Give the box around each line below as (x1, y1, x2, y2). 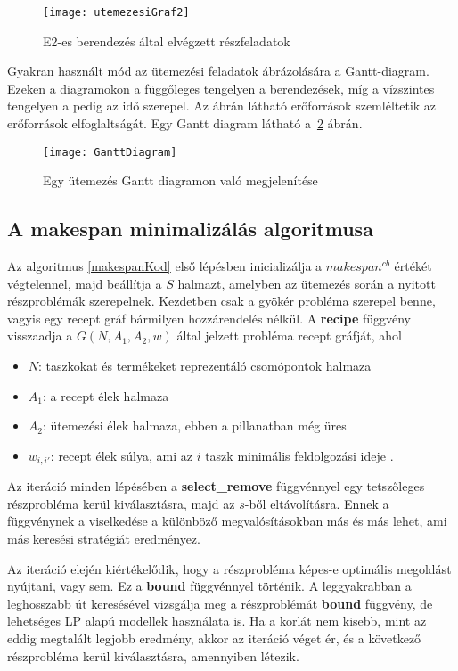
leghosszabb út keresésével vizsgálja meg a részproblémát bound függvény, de (7, 593, 433, 612)
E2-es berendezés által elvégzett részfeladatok (43, 31, 290, 50)
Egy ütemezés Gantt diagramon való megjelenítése (43, 171, 318, 190)
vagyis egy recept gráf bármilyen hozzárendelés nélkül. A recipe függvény (7, 308, 411, 327)
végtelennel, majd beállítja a (7, 274, 162, 292)
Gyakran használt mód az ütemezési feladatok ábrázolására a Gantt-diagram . (7, 61, 429, 80)
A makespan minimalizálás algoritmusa (7, 215, 373, 242)
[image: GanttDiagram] (43, 145, 177, 159)
